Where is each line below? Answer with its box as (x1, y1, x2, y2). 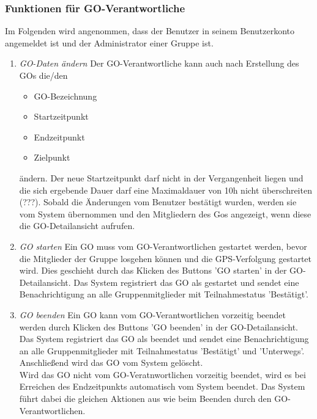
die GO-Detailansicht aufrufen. (19, 219, 135, 232)
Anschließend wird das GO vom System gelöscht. (19, 356, 203, 369)
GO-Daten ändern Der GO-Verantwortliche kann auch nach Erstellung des (19, 57, 299, 70)
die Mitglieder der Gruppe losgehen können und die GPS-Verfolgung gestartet (19, 252, 312, 264)
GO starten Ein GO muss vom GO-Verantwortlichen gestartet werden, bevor (19, 239, 307, 252)
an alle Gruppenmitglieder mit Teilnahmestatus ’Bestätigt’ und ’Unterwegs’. (19, 344, 305, 357)
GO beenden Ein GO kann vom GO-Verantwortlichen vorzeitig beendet (19, 308, 286, 321)
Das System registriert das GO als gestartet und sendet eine (73, 275, 299, 288)
